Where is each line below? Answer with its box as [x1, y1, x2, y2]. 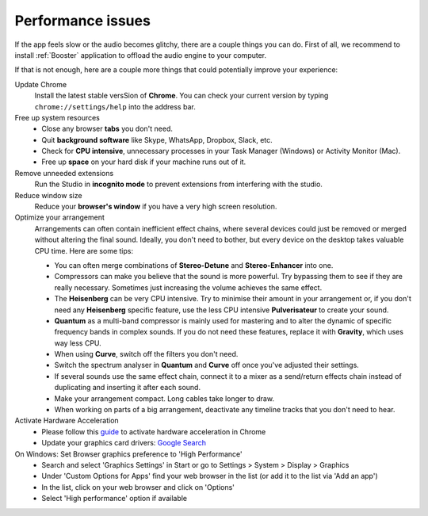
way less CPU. [54, 338, 102, 348]
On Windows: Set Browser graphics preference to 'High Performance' [14, 449, 243, 459]
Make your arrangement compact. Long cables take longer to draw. [54, 393, 275, 403]
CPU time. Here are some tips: [34, 246, 134, 255]
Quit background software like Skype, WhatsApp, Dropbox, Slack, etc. [41, 135, 273, 144]
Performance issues [14, 12, 151, 29]
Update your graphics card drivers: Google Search [41, 438, 206, 448]
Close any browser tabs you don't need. [41, 124, 174, 134]
